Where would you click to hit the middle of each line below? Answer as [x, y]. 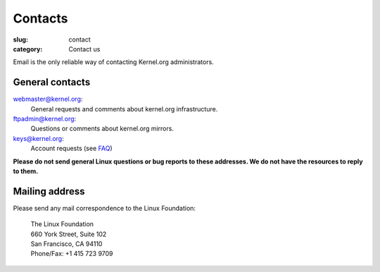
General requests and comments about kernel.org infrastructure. [124, 109]
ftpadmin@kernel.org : [45, 119]
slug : [20, 39]
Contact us [84, 49]
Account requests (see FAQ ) [71, 149]
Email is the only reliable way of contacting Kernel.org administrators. [113, 62]
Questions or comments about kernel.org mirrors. [102, 129]
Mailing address [49, 191]
